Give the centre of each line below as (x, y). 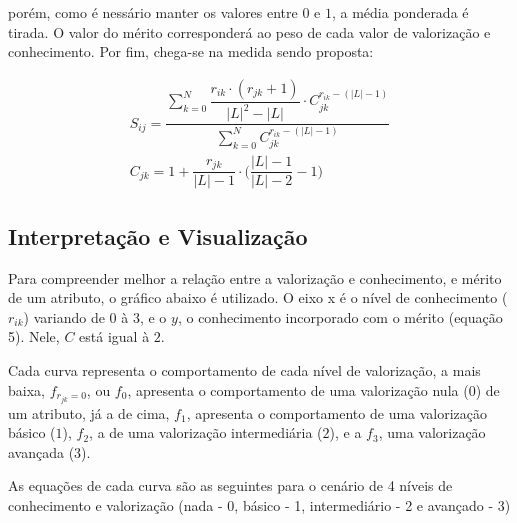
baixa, (26, 389)
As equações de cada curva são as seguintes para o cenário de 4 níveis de (230, 485)
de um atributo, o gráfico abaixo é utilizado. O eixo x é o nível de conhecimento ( (258, 297)
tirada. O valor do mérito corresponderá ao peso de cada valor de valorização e (249, 31)
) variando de (64, 316)
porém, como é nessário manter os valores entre (153, 12)
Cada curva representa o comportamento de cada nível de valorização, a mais (244, 369)
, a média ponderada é (400, 12)
